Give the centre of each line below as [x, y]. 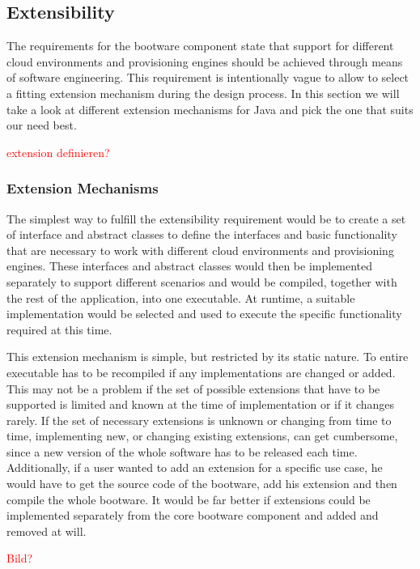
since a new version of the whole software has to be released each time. [182, 451]
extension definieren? [58, 152]
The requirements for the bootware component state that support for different [200, 46]
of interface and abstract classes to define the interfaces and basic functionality [202, 234]
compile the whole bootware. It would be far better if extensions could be [189, 499]
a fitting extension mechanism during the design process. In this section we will [203, 93]
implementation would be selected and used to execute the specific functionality [204, 314]
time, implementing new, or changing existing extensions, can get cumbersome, [202, 436]
